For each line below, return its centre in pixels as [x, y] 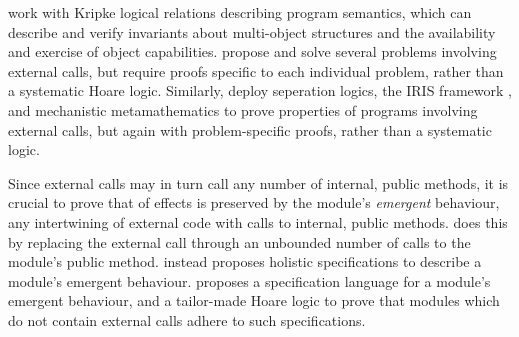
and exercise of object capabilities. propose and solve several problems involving [252, 51]
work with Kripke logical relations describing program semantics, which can [240, 12]
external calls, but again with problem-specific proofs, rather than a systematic [250, 129]
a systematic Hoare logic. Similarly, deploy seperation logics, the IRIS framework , [260, 90]
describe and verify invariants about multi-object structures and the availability [252, 31]
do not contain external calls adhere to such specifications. [187, 319]
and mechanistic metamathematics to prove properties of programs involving [243, 109]
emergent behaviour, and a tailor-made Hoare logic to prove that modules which [254, 300]
